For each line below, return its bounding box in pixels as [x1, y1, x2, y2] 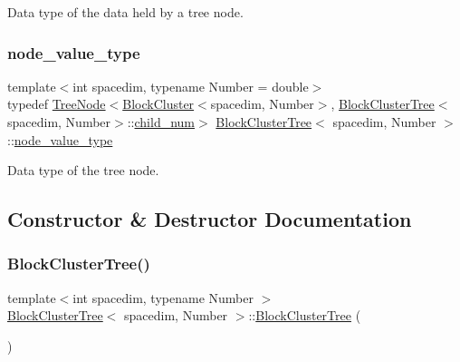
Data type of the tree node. [7, 161, 159, 180]
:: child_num [127, 113, 196, 131]
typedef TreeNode [7, 94, 106, 113]
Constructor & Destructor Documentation [7, 205, 412, 233]
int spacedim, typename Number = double [72, 76, 309, 95]
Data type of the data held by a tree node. [7, 3, 244, 21]
